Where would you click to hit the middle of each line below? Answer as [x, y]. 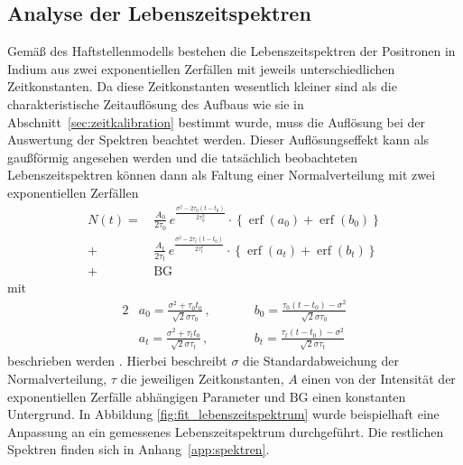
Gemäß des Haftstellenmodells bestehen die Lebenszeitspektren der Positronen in [231, 51]
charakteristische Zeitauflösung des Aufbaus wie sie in [156, 103]
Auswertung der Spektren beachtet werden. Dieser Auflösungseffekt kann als [218, 139]
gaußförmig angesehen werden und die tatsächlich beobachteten [182, 157]
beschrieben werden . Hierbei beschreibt [117, 361]
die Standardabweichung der [321, 361]
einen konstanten [359, 396]
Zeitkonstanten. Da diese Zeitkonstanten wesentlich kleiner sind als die [202, 86]
